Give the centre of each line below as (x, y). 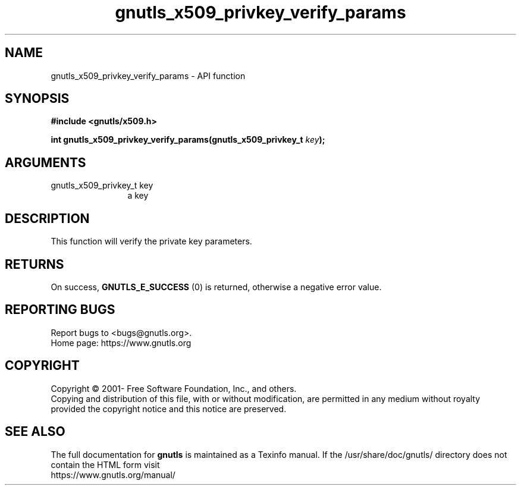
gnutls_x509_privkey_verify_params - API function (148, 76)
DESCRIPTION (47, 218)
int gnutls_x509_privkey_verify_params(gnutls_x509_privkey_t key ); (188, 140)
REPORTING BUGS (60, 310)
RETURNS (34, 264)
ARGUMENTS (45, 162)
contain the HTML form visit (105, 464)
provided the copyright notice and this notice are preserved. (169, 409)
